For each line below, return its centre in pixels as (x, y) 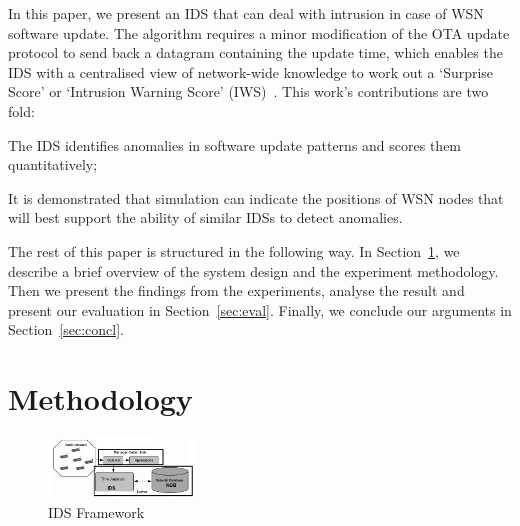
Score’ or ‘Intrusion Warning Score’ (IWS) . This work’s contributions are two (248, 91)
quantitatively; (53, 164)
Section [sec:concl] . (66, 329)
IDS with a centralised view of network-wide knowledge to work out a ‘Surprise (251, 71)
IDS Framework (96, 512)
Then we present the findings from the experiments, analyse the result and (236, 290)
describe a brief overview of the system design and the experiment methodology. (253, 270)
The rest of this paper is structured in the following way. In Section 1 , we (234, 250)
